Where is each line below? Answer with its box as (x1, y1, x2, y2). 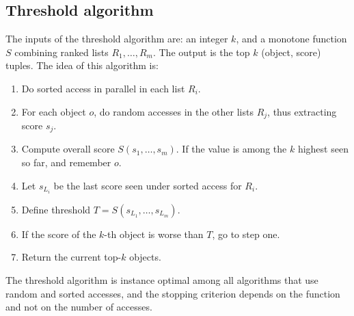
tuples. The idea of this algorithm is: (5, 58, 159, 73)
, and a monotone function (236, 31, 347, 46)
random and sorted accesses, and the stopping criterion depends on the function (5, 286, 340, 300)
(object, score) (261, 44, 321, 59)
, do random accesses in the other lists (94, 104, 254, 118)
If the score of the (21, 226, 96, 241)
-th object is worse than (104, 226, 204, 241)
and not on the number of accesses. (5, 300, 152, 314)
